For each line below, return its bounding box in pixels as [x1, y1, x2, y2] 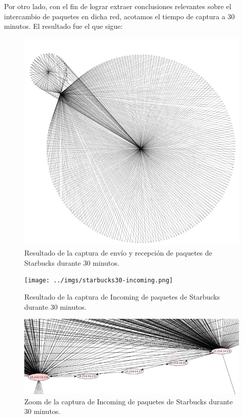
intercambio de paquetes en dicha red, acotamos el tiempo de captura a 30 [4, 11, 235, 21]
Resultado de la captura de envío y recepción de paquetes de [24, 247, 213, 258]
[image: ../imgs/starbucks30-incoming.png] [24, 277, 173, 284]
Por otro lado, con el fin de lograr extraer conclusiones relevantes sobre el [4, 1, 231, 11]
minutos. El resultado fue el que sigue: [4, 21, 123, 31]
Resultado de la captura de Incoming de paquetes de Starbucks [24, 291, 220, 302]
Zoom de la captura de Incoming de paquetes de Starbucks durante [24, 396, 233, 406]
